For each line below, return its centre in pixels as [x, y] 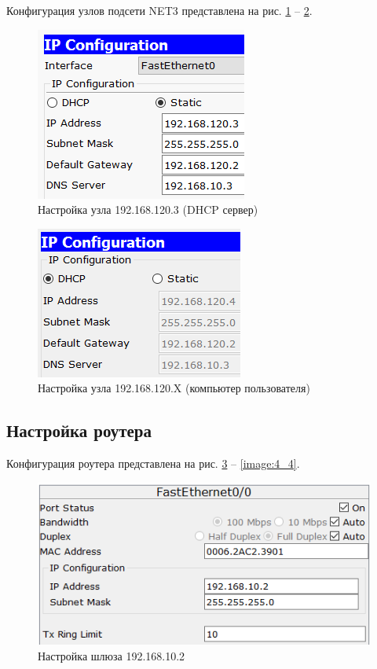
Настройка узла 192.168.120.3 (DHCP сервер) [148, 210]
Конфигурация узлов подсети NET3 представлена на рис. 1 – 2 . [159, 10]
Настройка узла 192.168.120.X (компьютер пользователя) [174, 388]
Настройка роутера [79, 430]
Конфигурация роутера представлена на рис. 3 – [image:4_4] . [153, 463]
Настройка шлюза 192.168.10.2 [112, 655]
